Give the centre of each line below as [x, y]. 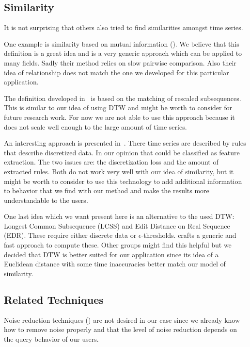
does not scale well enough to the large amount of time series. [95, 126]
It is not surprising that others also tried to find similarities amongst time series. [124, 27]
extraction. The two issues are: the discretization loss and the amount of [111, 162]
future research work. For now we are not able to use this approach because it [119, 117]
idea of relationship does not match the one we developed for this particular [117, 72]
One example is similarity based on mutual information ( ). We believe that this [122, 43]
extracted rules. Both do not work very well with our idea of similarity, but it [119, 171]
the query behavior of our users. [51, 339]
